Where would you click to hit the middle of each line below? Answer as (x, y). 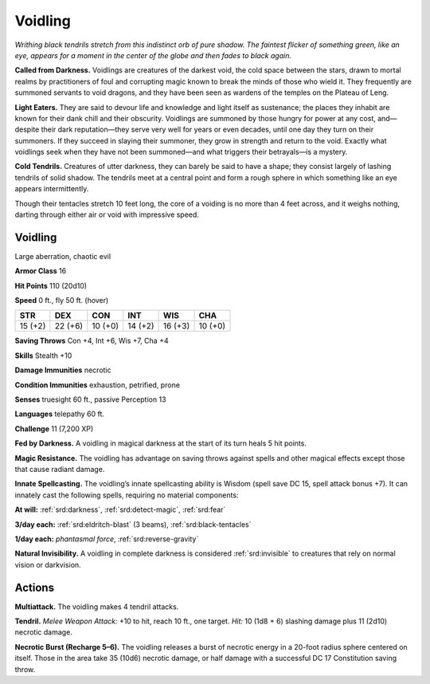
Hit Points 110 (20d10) (51, 285)
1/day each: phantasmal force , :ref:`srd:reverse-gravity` (107, 539)
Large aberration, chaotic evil (63, 256)
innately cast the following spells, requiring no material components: (127, 495)
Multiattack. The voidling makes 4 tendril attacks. (97, 607)
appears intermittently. (52, 189)
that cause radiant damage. (60, 469)
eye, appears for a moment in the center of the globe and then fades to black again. (153, 55)
